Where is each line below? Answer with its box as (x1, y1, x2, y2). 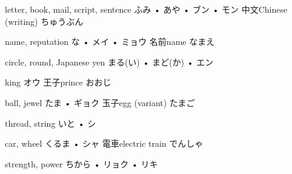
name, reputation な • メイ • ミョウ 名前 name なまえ (5, 35, 215, 48)
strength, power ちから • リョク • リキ (5, 157, 158, 170)
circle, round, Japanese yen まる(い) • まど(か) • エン (5, 55, 214, 68)
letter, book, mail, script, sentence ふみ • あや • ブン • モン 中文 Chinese (5, 3, 288, 15)
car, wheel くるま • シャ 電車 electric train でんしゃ (5, 137, 204, 150)
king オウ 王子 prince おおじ (5, 76, 111, 89)
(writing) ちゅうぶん (5, 15, 84, 27)
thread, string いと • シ (5, 116, 96, 129)
